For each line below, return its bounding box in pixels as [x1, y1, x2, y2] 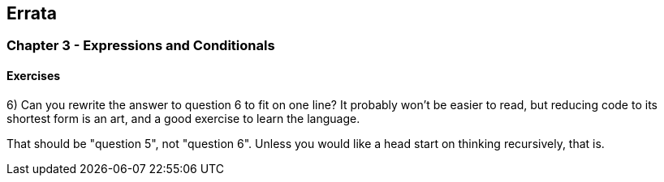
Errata [6, 3, 57, 23]
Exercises [6, 69, 61, 83]
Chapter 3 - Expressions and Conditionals [6, 37, 275, 54]
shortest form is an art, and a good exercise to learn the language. [6, 111, 360, 125]
